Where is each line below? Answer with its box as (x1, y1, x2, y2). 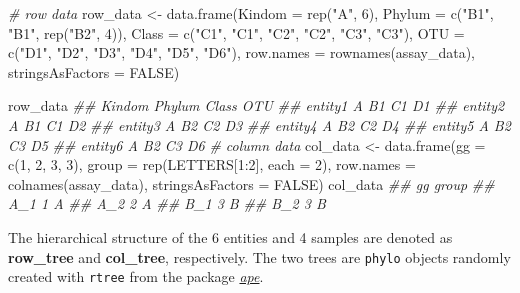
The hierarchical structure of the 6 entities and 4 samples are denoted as (8, 226, 453, 247)
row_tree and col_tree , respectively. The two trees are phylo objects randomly (8, 246, 511, 267)
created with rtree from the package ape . (8, 266, 264, 287)
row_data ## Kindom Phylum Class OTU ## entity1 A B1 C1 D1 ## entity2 (8, 95, 505, 116)
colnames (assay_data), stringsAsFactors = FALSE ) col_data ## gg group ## (8, 173, 495, 194)
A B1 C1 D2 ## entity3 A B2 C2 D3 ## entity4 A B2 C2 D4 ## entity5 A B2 (8, 114, 511, 135)
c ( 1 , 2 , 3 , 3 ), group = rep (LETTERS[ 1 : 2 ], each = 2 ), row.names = (8, 154, 416, 175)
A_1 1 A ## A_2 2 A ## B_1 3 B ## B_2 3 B (8, 193, 326, 214)
